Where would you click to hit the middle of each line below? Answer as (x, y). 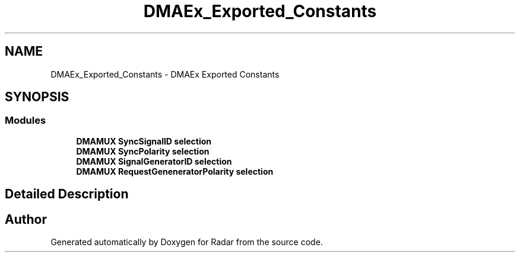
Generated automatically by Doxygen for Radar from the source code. (187, 242)
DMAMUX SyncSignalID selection (144, 141)
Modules (26, 121)
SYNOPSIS (37, 97)
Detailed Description (67, 194)
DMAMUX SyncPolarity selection (143, 151)
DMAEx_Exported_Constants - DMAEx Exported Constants (165, 74)
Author (26, 219)
